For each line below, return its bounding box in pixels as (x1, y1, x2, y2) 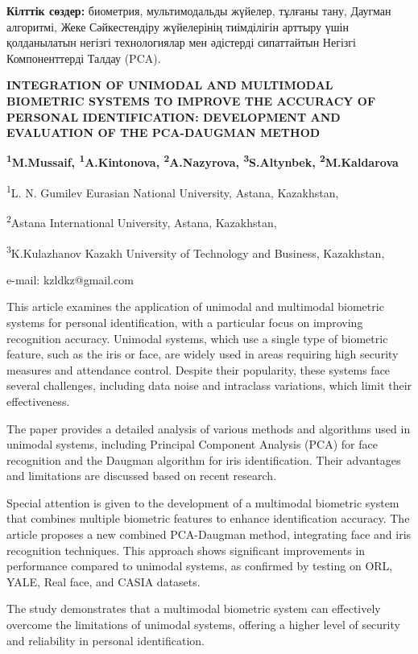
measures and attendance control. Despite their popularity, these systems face (6, 361, 391, 378)
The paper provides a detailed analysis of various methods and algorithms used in (6, 420, 411, 437)
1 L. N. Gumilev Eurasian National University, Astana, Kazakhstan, (6, 182, 339, 201)
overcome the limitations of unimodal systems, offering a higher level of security (6, 616, 400, 633)
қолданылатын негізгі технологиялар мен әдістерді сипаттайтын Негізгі (6, 34, 356, 51)
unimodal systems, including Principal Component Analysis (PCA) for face (6, 436, 378, 453)
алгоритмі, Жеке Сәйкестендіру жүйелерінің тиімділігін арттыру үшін (6, 18, 349, 35)
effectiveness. (6, 392, 70, 409)
